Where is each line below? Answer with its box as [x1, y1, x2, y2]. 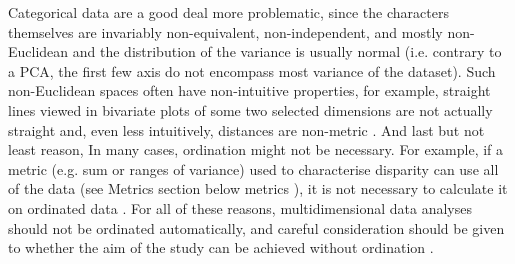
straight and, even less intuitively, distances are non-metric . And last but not [8, 119, 485, 140]
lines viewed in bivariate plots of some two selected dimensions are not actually [8, 99, 493, 120]
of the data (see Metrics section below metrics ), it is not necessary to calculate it [8, 178, 508, 199]
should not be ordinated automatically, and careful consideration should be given [8, 217, 505, 238]
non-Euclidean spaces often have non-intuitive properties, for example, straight [8, 80, 491, 101]
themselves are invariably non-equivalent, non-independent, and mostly [8, 21, 443, 42]
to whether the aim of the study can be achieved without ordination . [8, 237, 434, 258]
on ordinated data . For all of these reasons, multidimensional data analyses [8, 197, 472, 218]
